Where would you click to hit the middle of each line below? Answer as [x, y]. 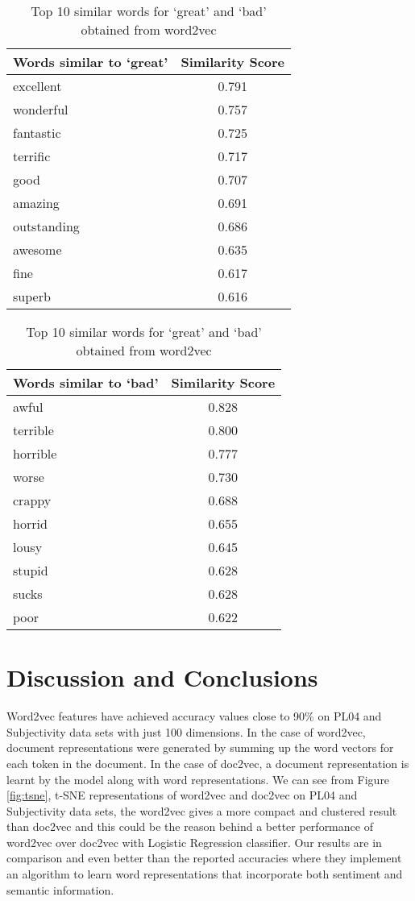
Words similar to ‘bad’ [86, 382]
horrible [35, 453]
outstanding [46, 226]
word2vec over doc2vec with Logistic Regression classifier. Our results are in [194, 842]
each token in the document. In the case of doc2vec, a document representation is [208, 763]
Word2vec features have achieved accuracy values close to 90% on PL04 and [194, 716]
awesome [37, 249]
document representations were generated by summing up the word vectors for [200, 747]
